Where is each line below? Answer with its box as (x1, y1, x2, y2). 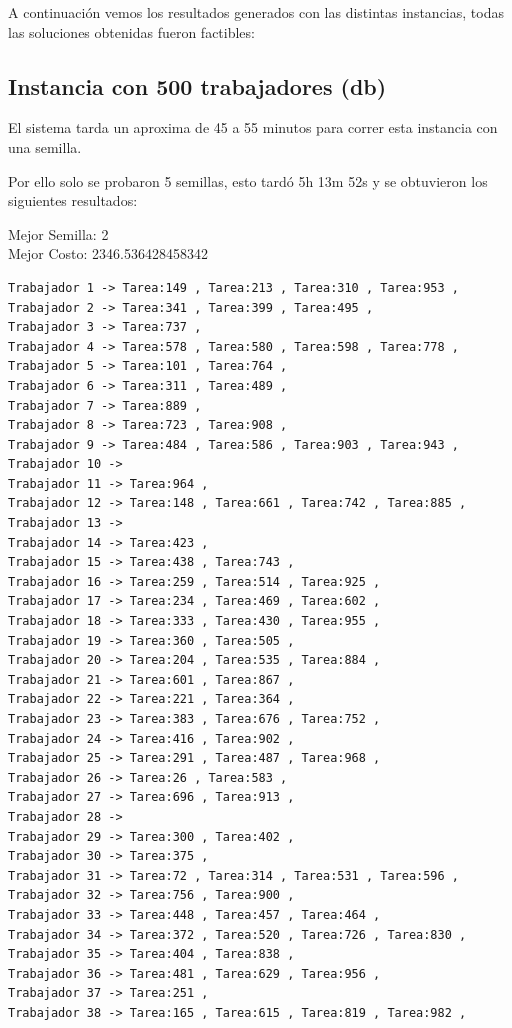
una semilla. (8, 136, 82, 157)
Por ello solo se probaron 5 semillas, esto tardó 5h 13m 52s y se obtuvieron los (8, 170, 488, 191)
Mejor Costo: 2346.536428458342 (8, 243, 209, 264)
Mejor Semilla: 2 (8, 223, 109, 244)
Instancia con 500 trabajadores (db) (8, 70, 387, 101)
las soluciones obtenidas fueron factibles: (8, 21, 255, 42)
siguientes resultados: (8, 190, 138, 211)
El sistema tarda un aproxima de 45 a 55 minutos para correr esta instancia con (8, 117, 498, 138)
